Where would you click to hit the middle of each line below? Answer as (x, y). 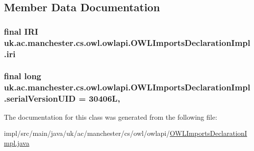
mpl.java (17, 142)
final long (23, 76)
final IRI (21, 31)
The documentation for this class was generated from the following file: (111, 117)
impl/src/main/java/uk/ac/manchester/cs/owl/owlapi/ (87, 133)
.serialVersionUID (40, 98)
